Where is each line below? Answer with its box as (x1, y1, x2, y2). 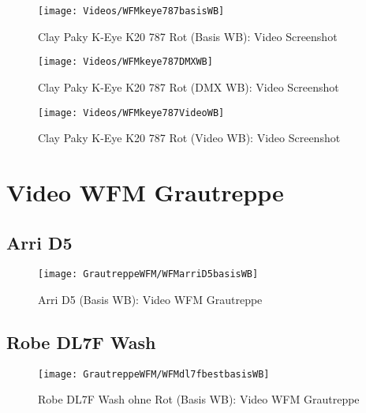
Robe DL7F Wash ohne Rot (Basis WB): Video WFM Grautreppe (38, 391, 360, 407)
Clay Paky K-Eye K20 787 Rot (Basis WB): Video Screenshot (38, 28, 338, 44)
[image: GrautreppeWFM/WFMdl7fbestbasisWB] (38, 368, 270, 380)
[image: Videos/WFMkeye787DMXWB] (38, 56, 213, 68)
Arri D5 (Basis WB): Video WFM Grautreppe (38, 291, 263, 307)
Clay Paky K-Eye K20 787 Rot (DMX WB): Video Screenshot (38, 78, 339, 95)
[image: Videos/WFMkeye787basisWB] (38, 6, 225, 17)
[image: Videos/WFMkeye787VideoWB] (38, 107, 225, 118)
